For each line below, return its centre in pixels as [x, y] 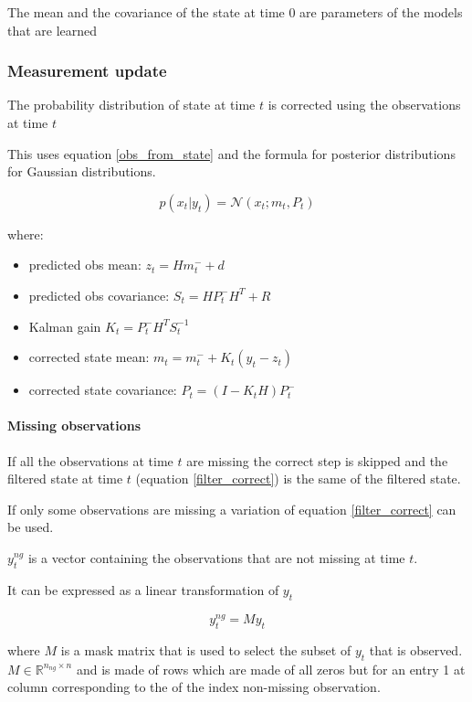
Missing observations [74, 425]
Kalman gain [65, 326]
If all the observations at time [90, 460]
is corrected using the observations [364, 105]
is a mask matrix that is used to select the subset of [206, 649]
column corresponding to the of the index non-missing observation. [194, 687]
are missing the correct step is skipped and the [317, 460]
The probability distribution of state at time [131, 105]
